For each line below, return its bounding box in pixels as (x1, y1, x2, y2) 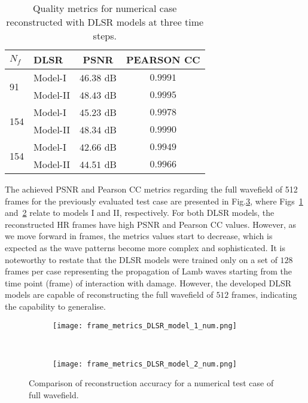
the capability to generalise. (5, 300, 106, 312)
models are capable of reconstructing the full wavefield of (5, 288, 214, 301)
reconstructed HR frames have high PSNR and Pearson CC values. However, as (5, 218, 297, 230)
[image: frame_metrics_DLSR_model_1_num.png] (53, 321, 237, 330)
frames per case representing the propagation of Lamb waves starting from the (5, 265, 292, 277)
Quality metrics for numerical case (33, 1, 177, 15)
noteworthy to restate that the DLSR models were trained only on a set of (5, 253, 277, 265)
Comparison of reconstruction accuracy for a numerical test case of (29, 377, 274, 389)
